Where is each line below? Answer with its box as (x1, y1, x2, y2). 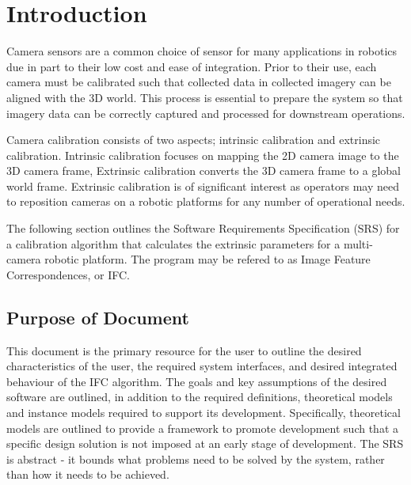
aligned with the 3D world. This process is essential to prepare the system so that (6, 89, 403, 105)
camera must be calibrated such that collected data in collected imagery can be (6, 74, 391, 90)
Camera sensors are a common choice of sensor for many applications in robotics (6, 43, 398, 59)
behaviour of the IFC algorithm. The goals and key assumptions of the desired (6, 373, 387, 389)
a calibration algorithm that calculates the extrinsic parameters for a (6, 235, 341, 252)
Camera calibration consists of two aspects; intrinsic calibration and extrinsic (6, 131, 381, 148)
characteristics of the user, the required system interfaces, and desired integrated (6, 358, 398, 374)
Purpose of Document (6, 305, 189, 329)
